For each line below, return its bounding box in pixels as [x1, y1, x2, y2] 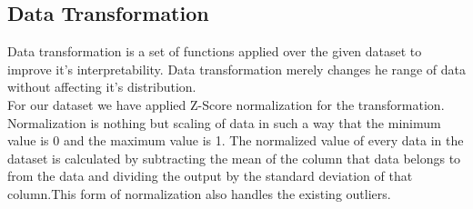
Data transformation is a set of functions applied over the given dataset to [7, 42, 422, 61]
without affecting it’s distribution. [7, 77, 196, 96]
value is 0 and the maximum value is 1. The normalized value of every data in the [7, 131, 464, 150]
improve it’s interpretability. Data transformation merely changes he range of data [7, 59, 466, 78]
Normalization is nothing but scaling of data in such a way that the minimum [7, 113, 441, 132]
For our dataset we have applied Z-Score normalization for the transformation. [7, 95, 445, 114]
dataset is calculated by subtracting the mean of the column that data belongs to [7, 148, 461, 167]
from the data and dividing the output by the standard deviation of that [7, 166, 413, 185]
